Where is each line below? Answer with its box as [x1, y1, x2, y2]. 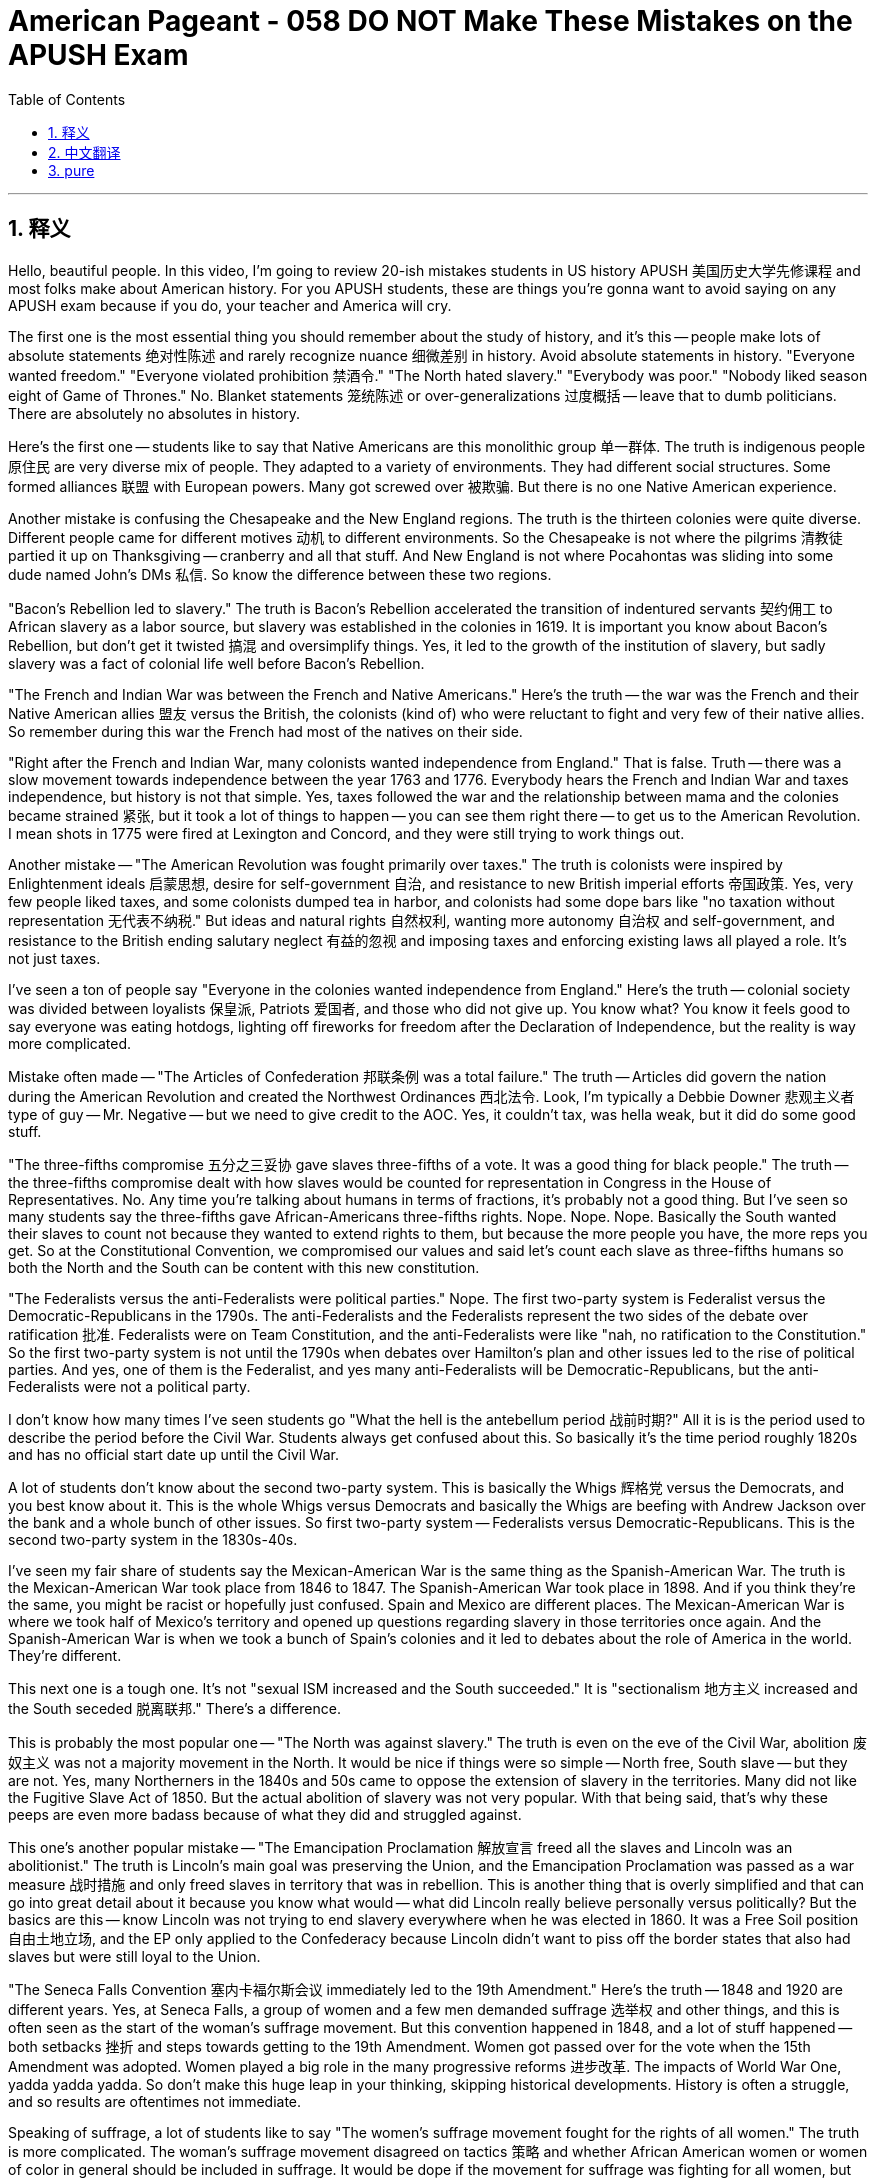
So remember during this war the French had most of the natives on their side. [8, 722, 523, 740]
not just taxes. [8, 949, 101, 967]
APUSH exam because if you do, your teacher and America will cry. [8, 296, 452, 314]
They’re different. [8, 1646, 122, 1664]
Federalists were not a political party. [8, 1377, 251, 1395]
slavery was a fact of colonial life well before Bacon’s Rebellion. [8, 654, 425, 672]
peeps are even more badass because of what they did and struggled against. [8, 1805, 522, 1823]
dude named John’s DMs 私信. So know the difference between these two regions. [8, 565, 552, 583]
